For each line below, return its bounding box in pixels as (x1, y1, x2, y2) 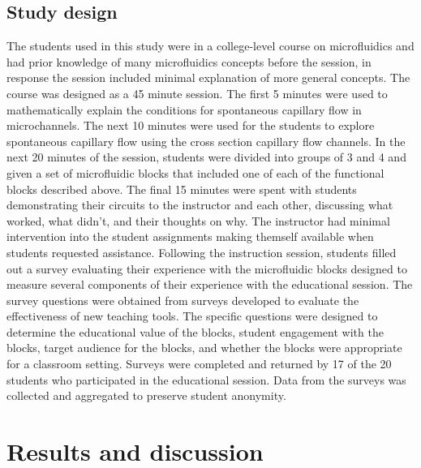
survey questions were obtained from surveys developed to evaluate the (6, 291, 359, 308)
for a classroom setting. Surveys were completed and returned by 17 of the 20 (6, 355, 392, 372)
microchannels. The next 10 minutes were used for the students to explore (6, 117, 375, 134)
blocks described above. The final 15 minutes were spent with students (6, 180, 357, 197)
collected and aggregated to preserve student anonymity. (6, 387, 286, 404)
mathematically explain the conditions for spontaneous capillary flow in (6, 101, 362, 118)
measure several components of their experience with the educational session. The (6, 276, 413, 293)
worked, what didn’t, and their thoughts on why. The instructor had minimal (6, 212, 390, 229)
